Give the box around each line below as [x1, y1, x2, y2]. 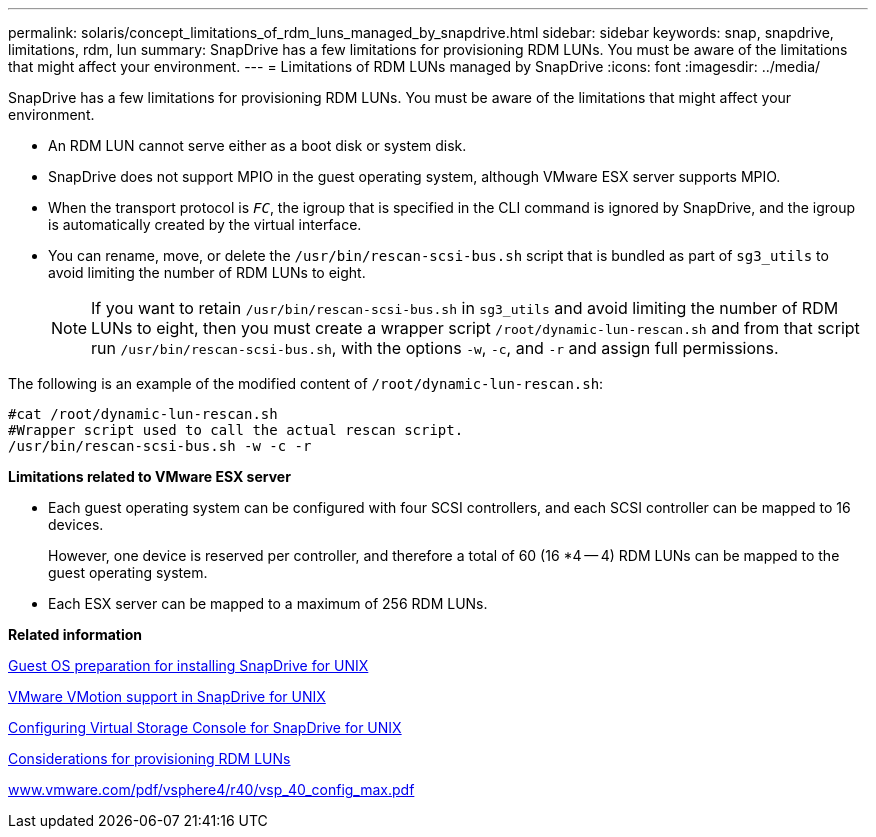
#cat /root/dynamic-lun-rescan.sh [8, 406, 278, 422]
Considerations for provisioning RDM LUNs [8, 750, 291, 767]
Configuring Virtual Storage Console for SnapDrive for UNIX [8, 719, 402, 736]
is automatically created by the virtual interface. [48, 216, 362, 233]
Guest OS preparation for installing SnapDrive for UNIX [8, 657, 369, 674]
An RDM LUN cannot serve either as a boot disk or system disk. [48, 137, 467, 154]
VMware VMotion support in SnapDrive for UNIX [8, 688, 326, 705]
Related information [8, 626, 143, 643]
